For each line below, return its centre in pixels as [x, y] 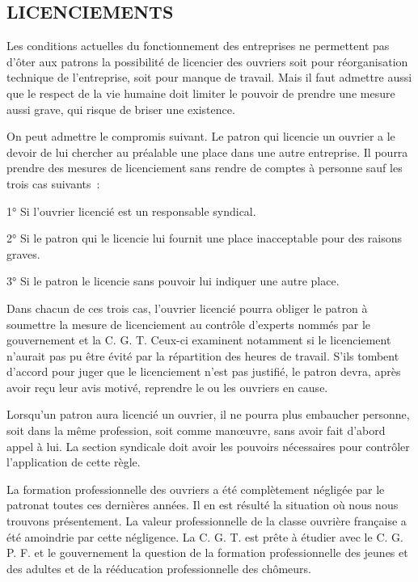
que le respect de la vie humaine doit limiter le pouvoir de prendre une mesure [201, 93]
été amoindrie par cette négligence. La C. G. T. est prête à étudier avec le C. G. [205, 536]
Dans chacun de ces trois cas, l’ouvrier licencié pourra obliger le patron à [187, 308]
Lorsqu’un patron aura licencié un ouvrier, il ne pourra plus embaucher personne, [208, 414]
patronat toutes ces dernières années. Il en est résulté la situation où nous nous [203, 505]
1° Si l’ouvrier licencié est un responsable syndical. [131, 211]
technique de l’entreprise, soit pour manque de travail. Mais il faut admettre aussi [209, 77]
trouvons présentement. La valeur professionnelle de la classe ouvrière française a [207, 521]
